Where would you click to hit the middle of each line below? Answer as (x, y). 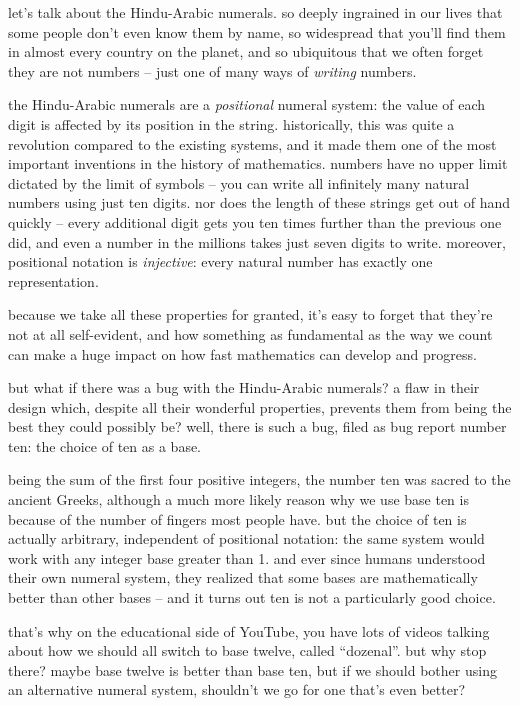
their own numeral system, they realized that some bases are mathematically (243, 577)
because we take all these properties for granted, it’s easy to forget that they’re (250, 314)
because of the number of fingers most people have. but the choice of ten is (237, 518)
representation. (53, 280)
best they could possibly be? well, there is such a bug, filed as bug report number (257, 426)
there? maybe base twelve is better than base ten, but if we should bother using (252, 669)
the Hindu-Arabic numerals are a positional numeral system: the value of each (247, 104)
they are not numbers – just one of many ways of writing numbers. (212, 70)
